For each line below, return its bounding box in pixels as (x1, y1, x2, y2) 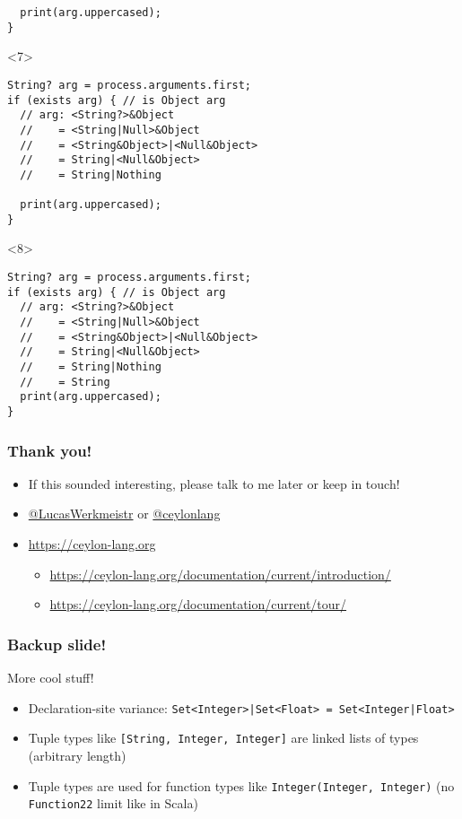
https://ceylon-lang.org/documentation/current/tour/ (49, 595, 347, 614)
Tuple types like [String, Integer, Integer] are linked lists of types (28, 728, 419, 747)
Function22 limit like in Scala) (28, 794, 198, 813)
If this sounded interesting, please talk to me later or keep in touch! (28, 474, 400, 492)
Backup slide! (7, 632, 107, 655)
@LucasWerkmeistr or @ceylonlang (28, 504, 221, 523)
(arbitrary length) (28, 745, 126, 764)
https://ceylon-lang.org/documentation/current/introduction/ (49, 564, 391, 583)
